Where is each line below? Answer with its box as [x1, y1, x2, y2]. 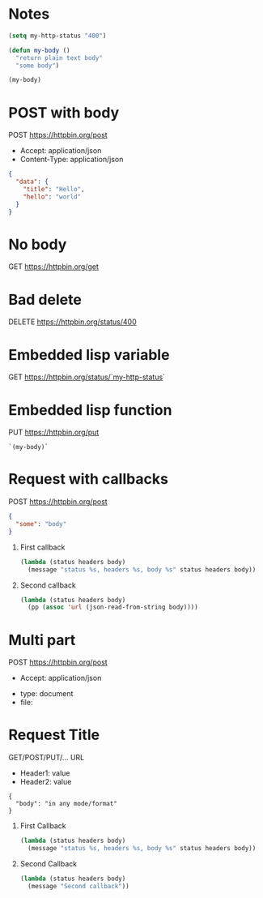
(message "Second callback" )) [28, 882, 129, 890]
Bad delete [8, 290, 83, 309]
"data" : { [15, 177, 49, 186]
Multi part [8, 631, 76, 649]
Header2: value [19, 777, 72, 787]
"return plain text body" [15, 53, 104, 62]
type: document [19, 689, 74, 699]
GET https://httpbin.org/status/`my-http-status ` [8, 372, 166, 382]
